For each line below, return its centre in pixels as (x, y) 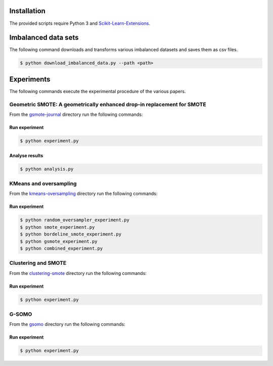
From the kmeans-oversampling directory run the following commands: (83, 194)
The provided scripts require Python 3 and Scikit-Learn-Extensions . (80, 23)
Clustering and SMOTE (38, 263)
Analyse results (26, 155)
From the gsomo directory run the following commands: (67, 324)
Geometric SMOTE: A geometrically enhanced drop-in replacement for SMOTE (108, 104)
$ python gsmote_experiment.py (59, 241)
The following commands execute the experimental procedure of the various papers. (98, 91)
